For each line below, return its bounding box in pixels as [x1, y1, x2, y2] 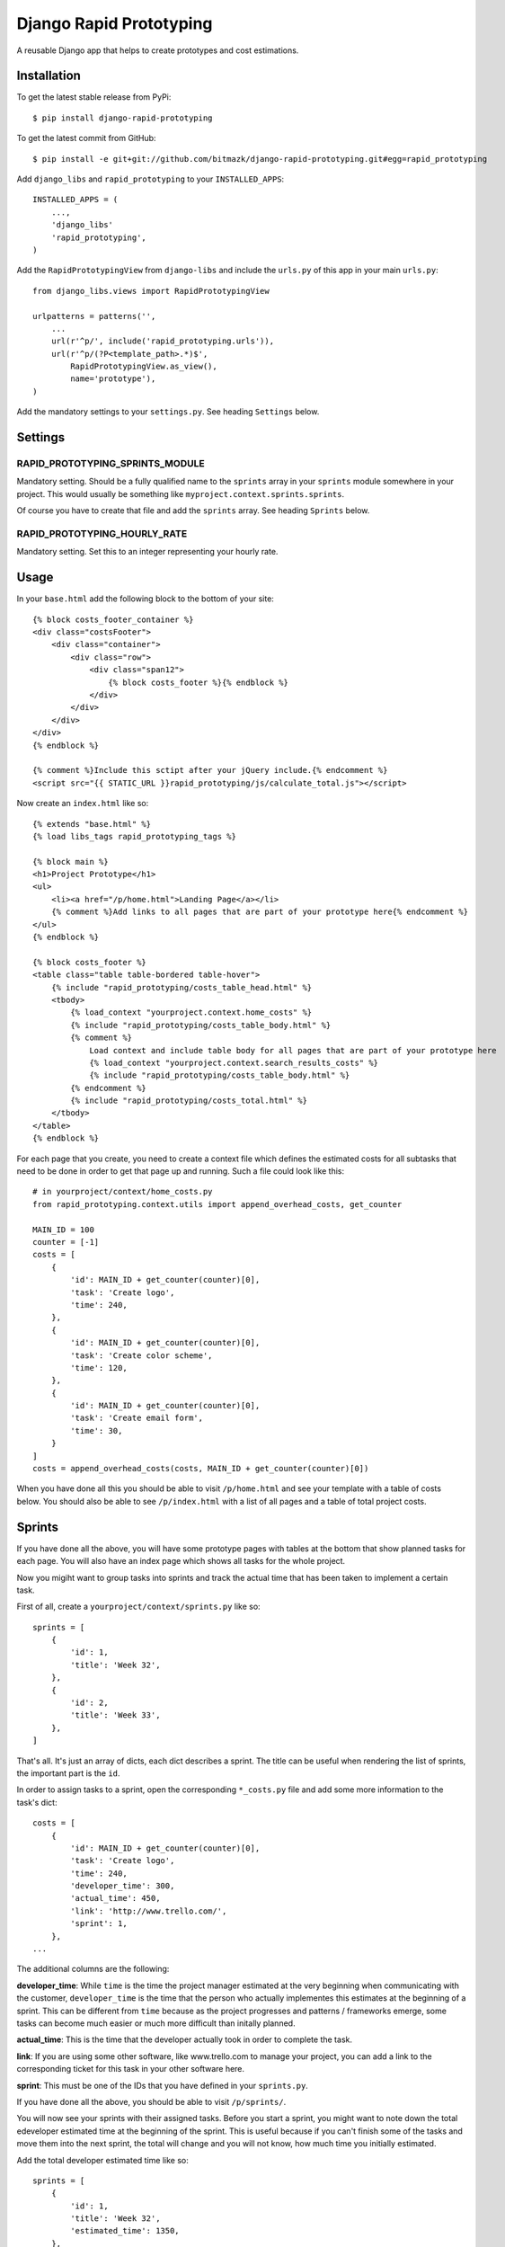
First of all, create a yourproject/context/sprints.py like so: [16, 1601, 261, 1612]
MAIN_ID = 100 [32, 1224, 94, 1235]
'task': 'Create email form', [70, 1413, 204, 1424]
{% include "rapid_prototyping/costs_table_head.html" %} [50, 982, 313, 992]
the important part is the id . [16, 1767, 120, 1779]
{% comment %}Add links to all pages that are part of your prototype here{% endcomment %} [50, 907, 469, 917]
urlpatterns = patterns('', [32, 311, 156, 321]
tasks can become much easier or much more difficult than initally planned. [16, 2018, 296, 2029]
